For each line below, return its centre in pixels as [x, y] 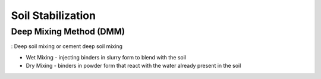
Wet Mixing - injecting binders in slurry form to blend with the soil [106, 57]
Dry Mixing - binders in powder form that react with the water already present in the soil [133, 66]
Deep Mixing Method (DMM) [68, 31]
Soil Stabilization [53, 15]
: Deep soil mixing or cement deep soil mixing [67, 46]
